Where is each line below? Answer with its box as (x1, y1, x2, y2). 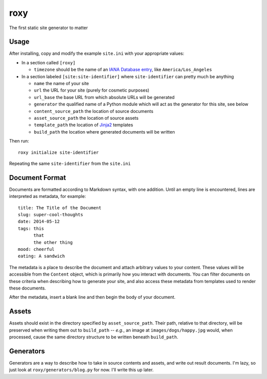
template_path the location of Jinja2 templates (34, 122, 133, 128)
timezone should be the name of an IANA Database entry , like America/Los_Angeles (34, 67, 212, 73)
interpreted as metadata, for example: (9, 193, 86, 199)
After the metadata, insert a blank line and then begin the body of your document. (9, 294, 176, 300)
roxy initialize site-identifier (18, 149, 99, 155)
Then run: (9, 138, 29, 144)
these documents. (9, 285, 46, 291)
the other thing (33, 239, 73, 245)
